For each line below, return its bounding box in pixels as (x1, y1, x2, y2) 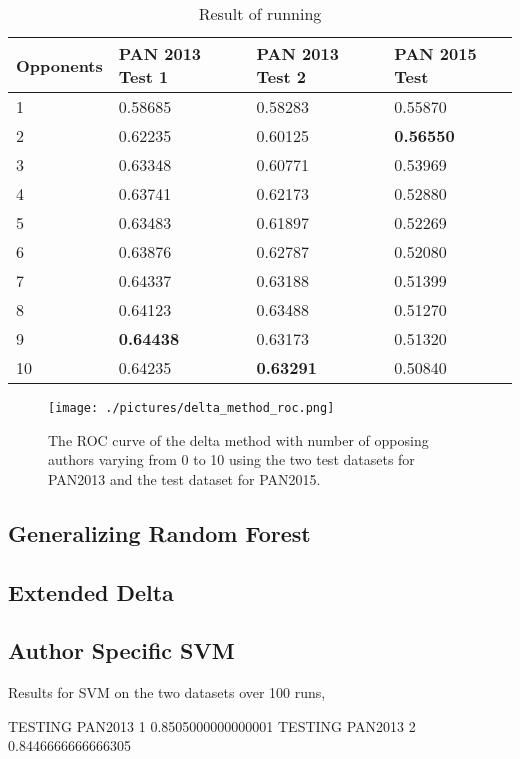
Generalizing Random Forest (8, 517, 311, 548)
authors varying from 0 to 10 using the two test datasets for (48, 449, 415, 470)
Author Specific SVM (8, 635, 235, 666)
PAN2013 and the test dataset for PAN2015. (48, 468, 321, 489)
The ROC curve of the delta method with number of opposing (48, 429, 429, 450)
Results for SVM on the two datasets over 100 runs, (8, 682, 326, 703)
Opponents (16, 53, 103, 77)
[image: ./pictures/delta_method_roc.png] (48, 401, 335, 415)
